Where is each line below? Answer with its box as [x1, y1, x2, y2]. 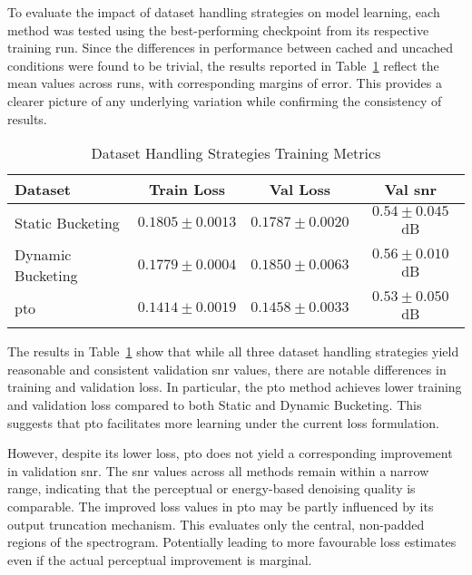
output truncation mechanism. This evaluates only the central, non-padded [7, 514, 425, 533]
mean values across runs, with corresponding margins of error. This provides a [7, 73, 442, 93]
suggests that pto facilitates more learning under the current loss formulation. [7, 413, 439, 432]
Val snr [384, 179, 438, 200]
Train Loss [148, 179, 225, 200]
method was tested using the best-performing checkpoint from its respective [7, 20, 429, 39]
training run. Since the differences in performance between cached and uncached [7, 38, 454, 57]
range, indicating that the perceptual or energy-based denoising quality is [7, 479, 416, 498]
